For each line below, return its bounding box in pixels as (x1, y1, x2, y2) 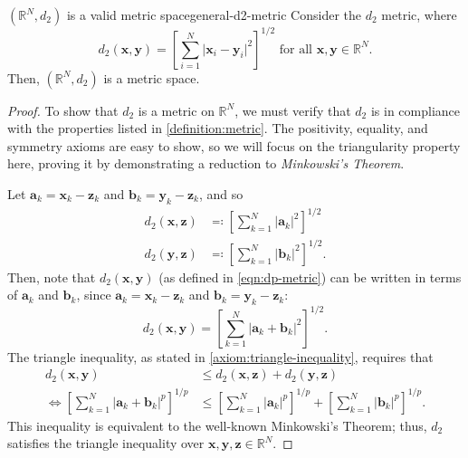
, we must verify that (234, 100, 351, 119)
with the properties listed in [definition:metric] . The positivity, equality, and (7, 119, 428, 138)
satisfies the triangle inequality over (7, 434, 205, 453)
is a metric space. (103, 68, 200, 87)
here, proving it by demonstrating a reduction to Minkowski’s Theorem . (7, 154, 405, 173)
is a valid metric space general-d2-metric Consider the (66, 5, 362, 24)
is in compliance (370, 100, 460, 119)
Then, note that (7, 267, 96, 286)
